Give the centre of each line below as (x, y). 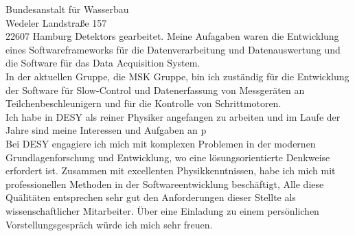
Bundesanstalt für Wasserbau (67, 9)
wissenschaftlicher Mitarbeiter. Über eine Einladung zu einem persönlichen (162, 210)
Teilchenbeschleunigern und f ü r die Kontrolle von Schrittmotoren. (144, 103)
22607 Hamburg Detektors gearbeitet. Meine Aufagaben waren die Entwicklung (172, 36)
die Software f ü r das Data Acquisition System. (103, 63)
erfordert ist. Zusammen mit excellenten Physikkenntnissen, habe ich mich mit (171, 170)
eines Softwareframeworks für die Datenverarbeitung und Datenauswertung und (173, 49)
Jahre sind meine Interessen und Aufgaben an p (106, 130)
